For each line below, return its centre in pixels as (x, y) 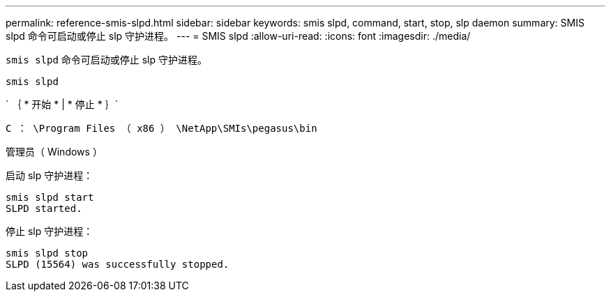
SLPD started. (44, 208)
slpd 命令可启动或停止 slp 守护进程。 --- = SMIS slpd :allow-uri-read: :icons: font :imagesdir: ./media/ (238, 36)
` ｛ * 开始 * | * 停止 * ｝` (62, 104)
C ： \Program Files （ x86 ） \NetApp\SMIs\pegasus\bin (161, 128)
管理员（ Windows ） (54, 152)
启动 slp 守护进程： (50, 175)
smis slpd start (50, 197)
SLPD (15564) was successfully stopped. (118, 264)
